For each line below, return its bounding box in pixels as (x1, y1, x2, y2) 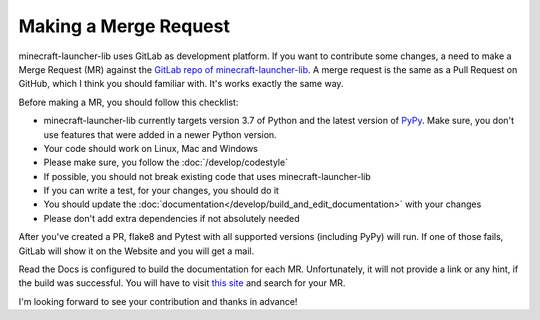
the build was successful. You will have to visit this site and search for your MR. (18, 277, 346, 289)
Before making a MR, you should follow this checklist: (18, 96, 239, 108)
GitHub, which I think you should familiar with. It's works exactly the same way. (18, 78, 344, 90)
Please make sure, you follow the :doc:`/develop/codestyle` (43, 156, 289, 169)
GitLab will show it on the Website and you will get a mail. (18, 245, 255, 257)
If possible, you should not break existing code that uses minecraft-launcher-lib (43, 170, 372, 182)
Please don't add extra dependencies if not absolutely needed (43, 212, 300, 224)
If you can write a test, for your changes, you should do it (43, 185, 280, 197)
